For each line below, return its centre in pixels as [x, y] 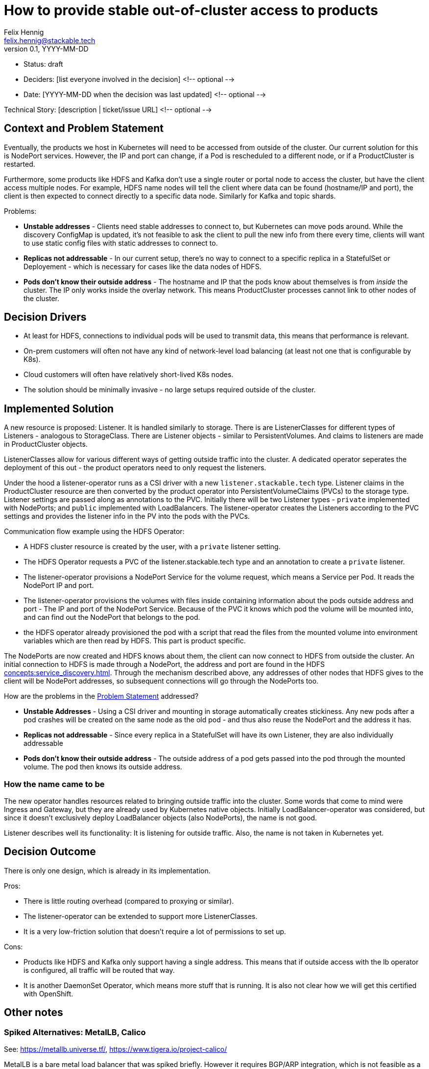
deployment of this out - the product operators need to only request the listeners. [135, 468]
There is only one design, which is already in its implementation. [107, 870]
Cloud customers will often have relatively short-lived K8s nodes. [129, 375]
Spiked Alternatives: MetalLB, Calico [75, 1032]
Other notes [34, 1013]
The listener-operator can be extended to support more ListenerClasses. [141, 916]
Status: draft [43, 64]
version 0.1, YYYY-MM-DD [46, 49]
